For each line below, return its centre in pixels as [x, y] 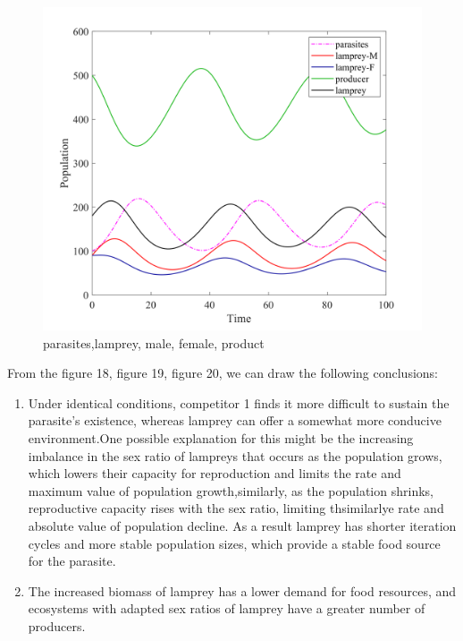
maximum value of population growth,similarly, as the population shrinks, [231, 490]
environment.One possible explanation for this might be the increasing [221, 438]
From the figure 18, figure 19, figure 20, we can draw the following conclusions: [223, 373]
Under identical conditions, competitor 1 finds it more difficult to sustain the [239, 402]
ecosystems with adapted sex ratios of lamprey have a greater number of [227, 608]
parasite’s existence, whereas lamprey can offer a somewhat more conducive [235, 420]
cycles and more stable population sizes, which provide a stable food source [234, 543]
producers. [57, 625]
